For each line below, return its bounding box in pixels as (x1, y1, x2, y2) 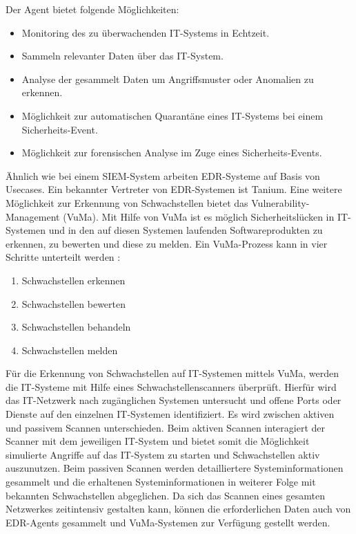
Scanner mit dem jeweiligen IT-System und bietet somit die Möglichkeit (6, 434, 310, 448)
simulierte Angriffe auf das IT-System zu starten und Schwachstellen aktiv (6, 447, 320, 461)
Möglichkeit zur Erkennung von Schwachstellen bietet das (6, 195, 248, 210)
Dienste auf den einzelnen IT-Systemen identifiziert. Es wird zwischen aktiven (6, 407, 335, 421)
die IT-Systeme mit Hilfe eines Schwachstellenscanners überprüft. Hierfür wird (6, 379, 337, 394)
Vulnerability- (251, 195, 310, 210)
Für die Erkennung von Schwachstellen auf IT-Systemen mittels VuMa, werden (6, 366, 339, 380)
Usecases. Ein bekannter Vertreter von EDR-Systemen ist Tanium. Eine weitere (6, 182, 342, 196)
